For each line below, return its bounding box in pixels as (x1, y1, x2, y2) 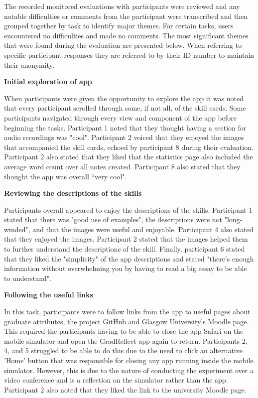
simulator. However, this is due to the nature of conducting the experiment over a (4, 365, 254, 375)
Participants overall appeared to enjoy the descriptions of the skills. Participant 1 (4, 204, 253, 215)
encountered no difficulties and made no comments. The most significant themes (4, 30, 249, 40)
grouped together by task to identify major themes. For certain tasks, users (4, 20, 234, 31)
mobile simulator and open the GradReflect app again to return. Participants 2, (4, 335, 248, 346)
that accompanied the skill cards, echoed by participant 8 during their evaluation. (4, 141, 254, 152)
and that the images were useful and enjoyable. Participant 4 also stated (32, 224, 254, 234)
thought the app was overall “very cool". (4, 171, 127, 181)
